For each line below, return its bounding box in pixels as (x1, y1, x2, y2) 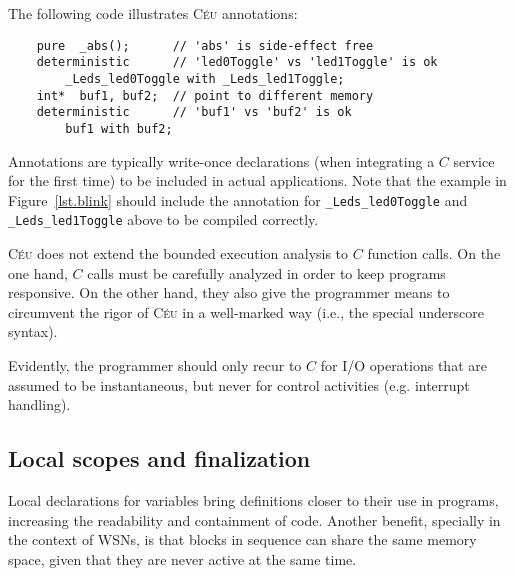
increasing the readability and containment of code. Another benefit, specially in (8, 509, 501, 530)
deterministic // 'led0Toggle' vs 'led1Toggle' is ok (36, 55, 438, 70)
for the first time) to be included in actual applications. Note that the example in (8, 170, 507, 191)
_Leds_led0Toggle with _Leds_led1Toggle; (65, 71, 345, 86)
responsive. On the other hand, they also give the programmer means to (8, 282, 450, 303)
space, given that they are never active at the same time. (8, 548, 357, 569)
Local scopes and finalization (8, 443, 311, 474)
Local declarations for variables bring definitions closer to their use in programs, (8, 489, 499, 510)
